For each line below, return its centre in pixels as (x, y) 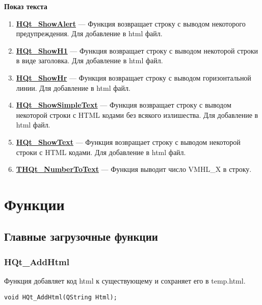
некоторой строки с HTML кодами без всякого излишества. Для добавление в (137, 115)
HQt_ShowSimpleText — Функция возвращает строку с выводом (124, 105)
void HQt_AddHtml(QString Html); (61, 297)
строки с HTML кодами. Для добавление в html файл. (101, 152)
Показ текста (26, 6)
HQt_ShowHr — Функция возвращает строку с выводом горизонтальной (134, 77)
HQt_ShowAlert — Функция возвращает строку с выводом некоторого (131, 23)
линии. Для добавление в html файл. (73, 87)
